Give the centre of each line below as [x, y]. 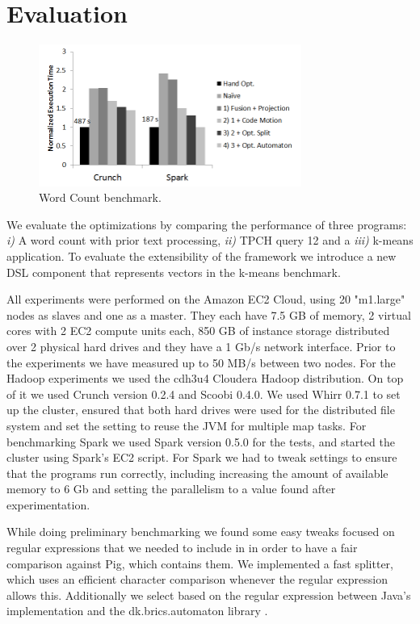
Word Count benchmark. [100, 197]
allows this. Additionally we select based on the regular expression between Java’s [209, 595]
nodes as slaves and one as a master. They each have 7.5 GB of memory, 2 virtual [209, 314]
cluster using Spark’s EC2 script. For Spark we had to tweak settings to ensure [202, 457]
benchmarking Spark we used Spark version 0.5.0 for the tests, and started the [201, 441]
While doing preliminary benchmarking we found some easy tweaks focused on [201, 532]
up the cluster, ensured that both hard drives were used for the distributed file [201, 410]
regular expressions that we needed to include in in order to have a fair [182, 548]
